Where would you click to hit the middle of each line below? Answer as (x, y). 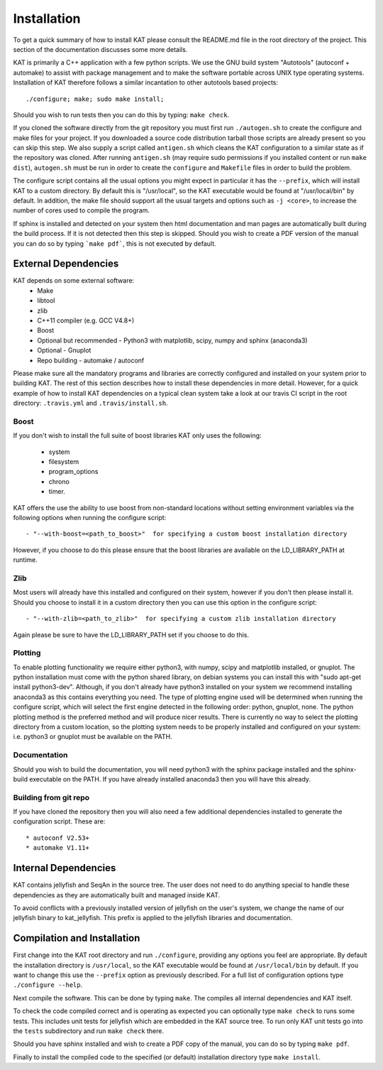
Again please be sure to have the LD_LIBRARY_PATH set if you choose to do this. (131, 634)
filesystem (64, 462)
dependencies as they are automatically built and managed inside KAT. (117, 895)
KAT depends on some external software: (74, 281)
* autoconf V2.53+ (58, 838)
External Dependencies (66, 264)
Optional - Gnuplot (64, 350)
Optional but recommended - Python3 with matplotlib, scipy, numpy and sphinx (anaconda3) (172, 340)
